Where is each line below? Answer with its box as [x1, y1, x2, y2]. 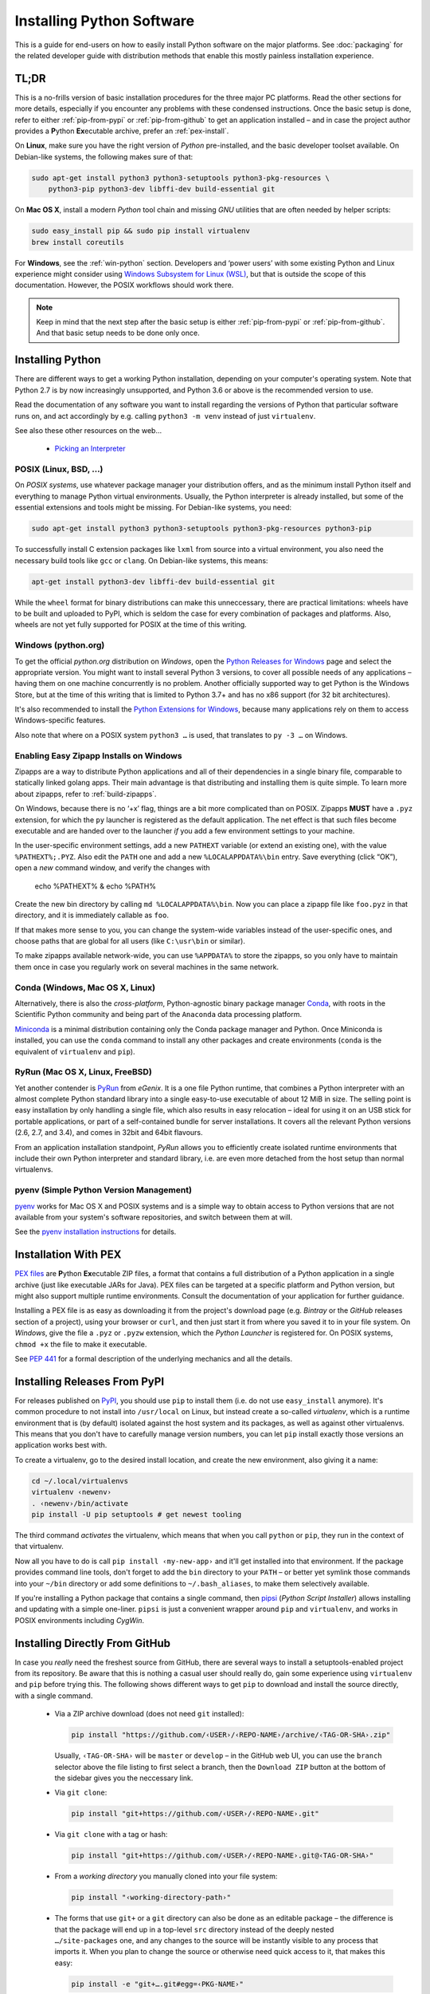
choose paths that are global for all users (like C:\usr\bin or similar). [14, 936, 246, 946]
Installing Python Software [14, 12, 195, 30]
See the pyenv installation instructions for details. [14, 1227, 177, 1236]
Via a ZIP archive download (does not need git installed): [54, 1709, 244, 1719]
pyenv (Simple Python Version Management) [14, 1184, 193, 1196]
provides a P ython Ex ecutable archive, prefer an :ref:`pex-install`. [14, 126, 229, 136]
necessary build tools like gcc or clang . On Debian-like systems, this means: [14, 555, 268, 565]
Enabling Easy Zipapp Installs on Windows [14, 750, 182, 761]
